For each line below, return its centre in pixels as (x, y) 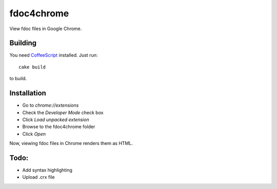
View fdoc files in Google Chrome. (46, 29)
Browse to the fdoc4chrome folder (59, 127)
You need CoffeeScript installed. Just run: (54, 55)
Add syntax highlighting (47, 170)
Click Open (34, 134)
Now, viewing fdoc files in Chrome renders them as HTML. (71, 144)
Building (23, 43)
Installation (28, 93)
